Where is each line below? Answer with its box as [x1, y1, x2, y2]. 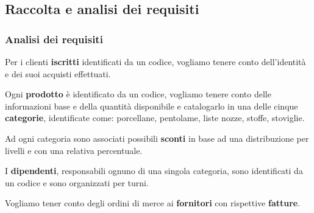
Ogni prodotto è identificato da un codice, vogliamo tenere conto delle [5, 88, 271, 100]
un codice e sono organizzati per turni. [5, 176, 149, 189]
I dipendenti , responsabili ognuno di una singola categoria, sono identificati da [5, 164, 303, 177]
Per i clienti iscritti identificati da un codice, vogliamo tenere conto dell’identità [5, 55, 306, 68]
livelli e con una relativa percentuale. [5, 144, 143, 156]
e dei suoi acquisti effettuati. [5, 67, 111, 80]
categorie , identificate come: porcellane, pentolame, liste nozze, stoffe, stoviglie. [5, 111, 305, 124]
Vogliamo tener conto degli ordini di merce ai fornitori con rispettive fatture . [5, 197, 301, 209]
